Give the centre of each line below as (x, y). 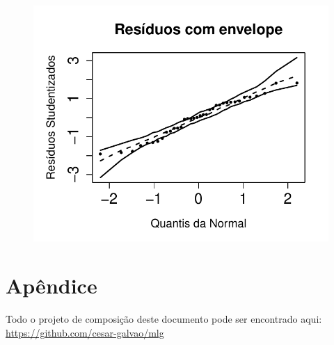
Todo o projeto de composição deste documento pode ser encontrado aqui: (164, 318)
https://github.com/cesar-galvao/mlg (85, 332)
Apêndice (51, 285)
